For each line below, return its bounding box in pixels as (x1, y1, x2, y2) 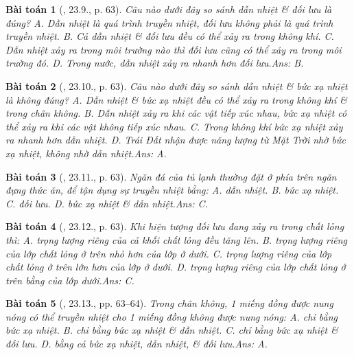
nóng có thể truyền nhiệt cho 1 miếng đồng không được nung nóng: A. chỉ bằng (5, 309, 338, 323)
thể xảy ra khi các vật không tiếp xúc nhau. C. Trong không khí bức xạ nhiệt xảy (5, 119, 343, 133)
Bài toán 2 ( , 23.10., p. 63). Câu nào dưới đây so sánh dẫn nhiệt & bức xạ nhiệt (5, 78, 348, 93)
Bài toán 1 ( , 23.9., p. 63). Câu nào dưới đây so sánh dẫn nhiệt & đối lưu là (5, 2, 332, 16)
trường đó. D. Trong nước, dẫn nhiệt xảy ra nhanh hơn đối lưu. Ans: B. (5, 56, 304, 70)
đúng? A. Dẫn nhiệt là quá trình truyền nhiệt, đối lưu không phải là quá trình (5, 15, 333, 30)
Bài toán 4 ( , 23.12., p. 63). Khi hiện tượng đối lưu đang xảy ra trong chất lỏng (5, 219, 344, 233)
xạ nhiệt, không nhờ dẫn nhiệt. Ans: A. (5, 146, 167, 160)
